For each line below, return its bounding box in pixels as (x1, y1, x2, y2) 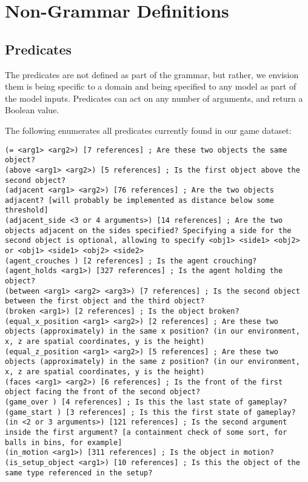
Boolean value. (5, 104, 59, 116)
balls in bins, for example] (5, 438, 122, 447)
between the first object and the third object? (5, 297, 205, 306)
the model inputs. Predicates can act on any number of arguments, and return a (5, 91, 303, 104)
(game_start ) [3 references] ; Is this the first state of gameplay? (5, 408, 296, 417)
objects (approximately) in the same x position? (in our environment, (5, 327, 300, 336)
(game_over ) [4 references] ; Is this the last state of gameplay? (5, 397, 287, 406)
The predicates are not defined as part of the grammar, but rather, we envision (5, 68, 299, 81)
